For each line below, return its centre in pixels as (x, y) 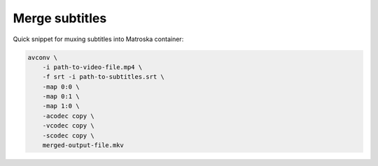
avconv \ (43, 57)
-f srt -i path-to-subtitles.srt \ (103, 77)
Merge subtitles (60, 18)
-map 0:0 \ (61, 86)
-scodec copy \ (68, 135)
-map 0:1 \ (61, 97)
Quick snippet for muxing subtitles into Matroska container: (98, 39)
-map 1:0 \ (61, 106)
